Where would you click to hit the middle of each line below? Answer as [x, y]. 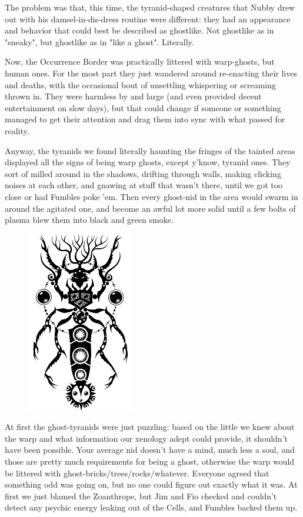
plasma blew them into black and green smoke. [89, 220]
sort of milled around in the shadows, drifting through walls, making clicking [143, 173]
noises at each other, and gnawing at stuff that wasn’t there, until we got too [144, 185]
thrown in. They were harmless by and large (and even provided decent [133, 96]
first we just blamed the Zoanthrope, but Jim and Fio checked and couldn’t [141, 496]
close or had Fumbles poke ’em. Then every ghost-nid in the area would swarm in [151, 196]
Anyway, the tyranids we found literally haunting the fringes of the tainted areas [150, 150]
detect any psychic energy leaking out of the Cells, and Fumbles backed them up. [151, 507]
